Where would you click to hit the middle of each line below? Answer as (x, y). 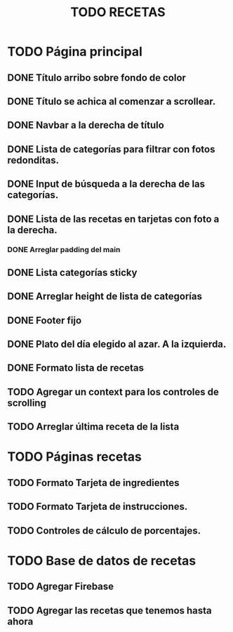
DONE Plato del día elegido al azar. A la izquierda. (117, 344)
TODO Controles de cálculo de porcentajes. (104, 531)
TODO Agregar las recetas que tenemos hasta (109, 611)
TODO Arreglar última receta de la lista (93, 427)
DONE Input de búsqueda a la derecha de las (106, 184)
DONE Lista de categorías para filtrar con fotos (111, 149)
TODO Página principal (75, 52)
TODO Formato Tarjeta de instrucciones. (98, 507)
